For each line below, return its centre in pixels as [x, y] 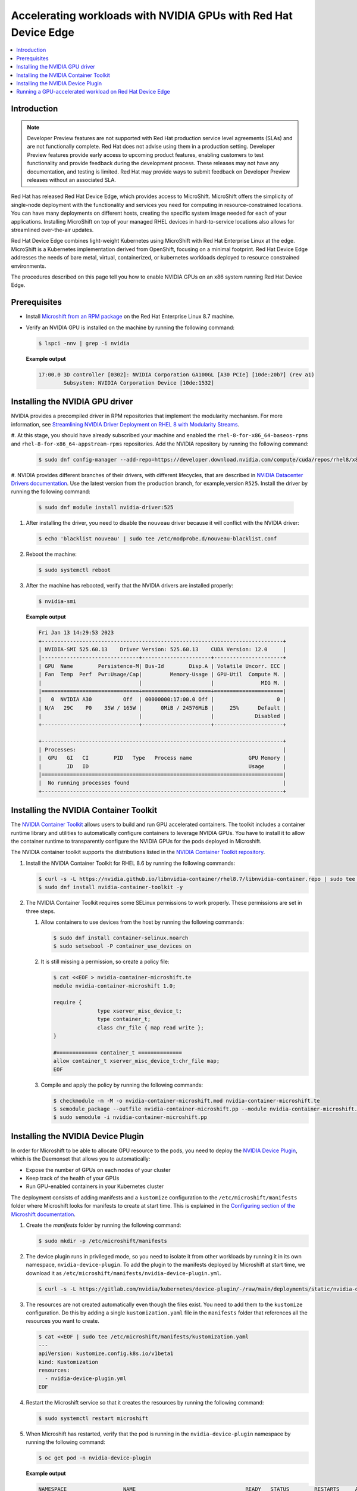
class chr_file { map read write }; [151, 1028]
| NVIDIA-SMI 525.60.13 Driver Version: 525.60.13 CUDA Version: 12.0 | [162, 649]
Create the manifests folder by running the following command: [104, 1225]
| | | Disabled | [162, 716]
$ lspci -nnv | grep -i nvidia [84, 343]
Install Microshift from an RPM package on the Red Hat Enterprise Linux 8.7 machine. [130, 317]
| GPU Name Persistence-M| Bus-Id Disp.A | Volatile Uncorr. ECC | [162, 666]
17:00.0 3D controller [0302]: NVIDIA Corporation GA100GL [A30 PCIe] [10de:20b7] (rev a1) [176, 375]
